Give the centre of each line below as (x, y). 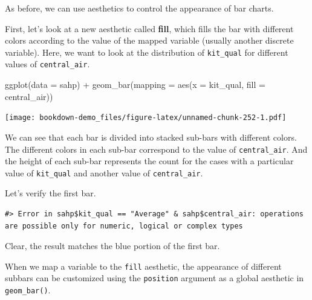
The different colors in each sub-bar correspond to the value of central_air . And (156, 149)
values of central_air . (47, 64)
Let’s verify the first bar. (50, 193)
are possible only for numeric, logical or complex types (124, 226)
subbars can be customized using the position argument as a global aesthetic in (154, 278)
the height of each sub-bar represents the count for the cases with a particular (149, 161)
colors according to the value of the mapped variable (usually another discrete (149, 40)
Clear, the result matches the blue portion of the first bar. (112, 246)
